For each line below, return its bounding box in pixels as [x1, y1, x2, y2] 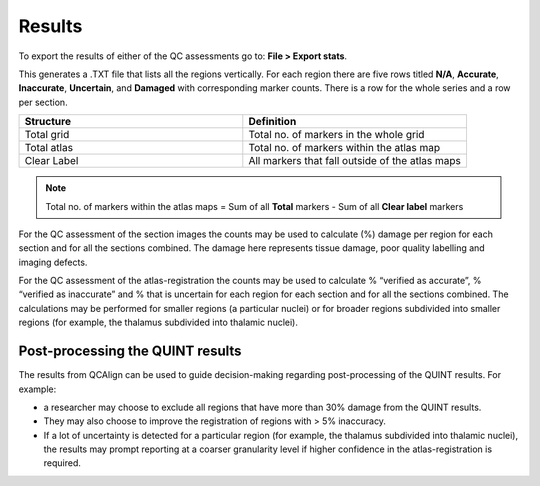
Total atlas [24, 141, 74, 155]
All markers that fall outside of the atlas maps [248, 154, 462, 168]
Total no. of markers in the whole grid [248, 128, 425, 142]
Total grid [24, 128, 70, 142]
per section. [18, 96, 69, 108]
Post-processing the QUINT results [18, 343, 242, 360]
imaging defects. [18, 256, 88, 268]
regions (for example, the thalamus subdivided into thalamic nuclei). [18, 316, 299, 329]
